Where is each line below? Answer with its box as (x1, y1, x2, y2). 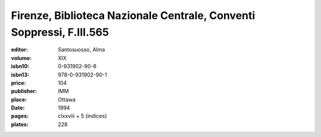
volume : (11, 54, 32, 62)
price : (11, 79, 26, 86)
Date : (11, 104, 25, 111)
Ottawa (58, 95, 76, 103)
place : (11, 95, 27, 103)
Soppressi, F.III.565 (11, 26, 109, 39)
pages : (11, 113, 29, 120)
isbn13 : (11, 71, 30, 78)
